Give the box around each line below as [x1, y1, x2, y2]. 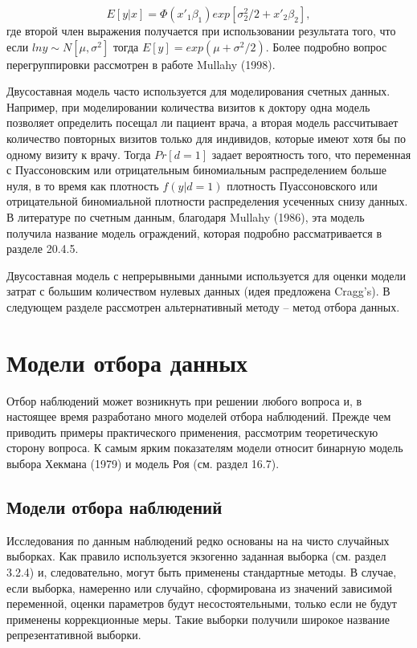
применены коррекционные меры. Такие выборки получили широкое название [6, 610, 390, 627]
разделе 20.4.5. [6, 240, 79, 257]
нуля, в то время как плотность [6, 177, 159, 194]
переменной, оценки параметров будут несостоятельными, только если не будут [6, 595, 397, 612]
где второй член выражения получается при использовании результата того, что [6, 22, 396, 39]
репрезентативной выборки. [6, 626, 141, 643]
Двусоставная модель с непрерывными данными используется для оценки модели [6, 267, 407, 283]
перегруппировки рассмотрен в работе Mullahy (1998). [6, 55, 276, 72]
